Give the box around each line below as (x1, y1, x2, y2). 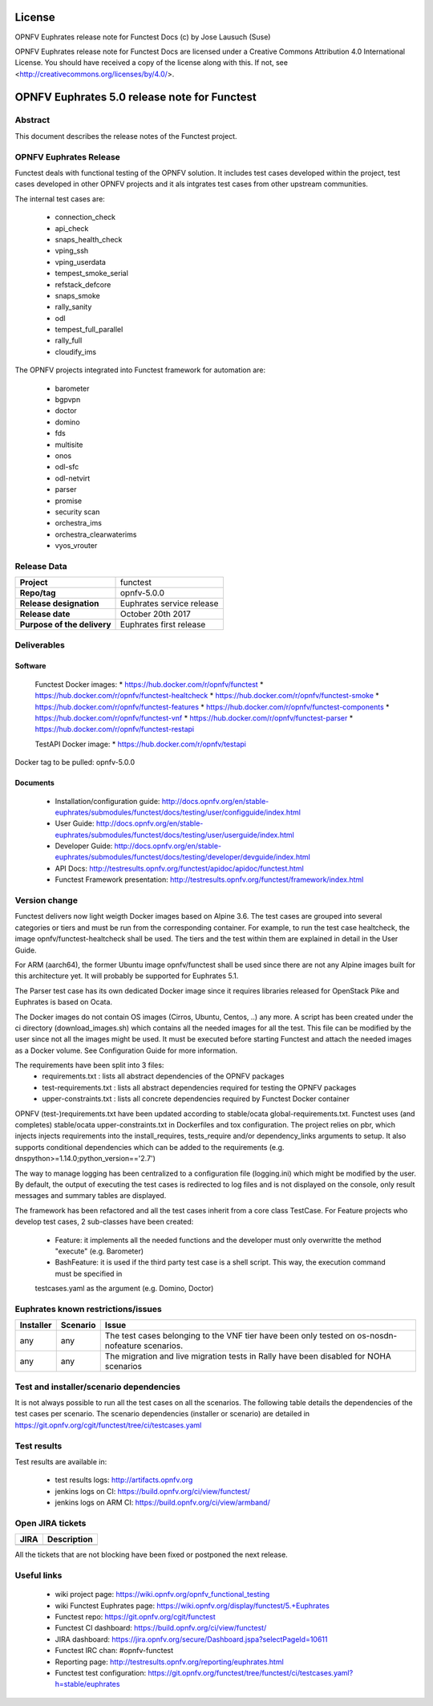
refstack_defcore (55, 279, 111, 289)
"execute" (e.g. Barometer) (55, 1246, 144, 1256)
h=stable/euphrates (55, 1680, 120, 1689)
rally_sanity (55, 302, 92, 312)
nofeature (104, 1340, 142, 1351)
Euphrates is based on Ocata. (14, 997, 112, 1007)
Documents (14, 778, 55, 788)
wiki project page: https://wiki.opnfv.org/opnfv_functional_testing (55, 1590, 270, 1599)
